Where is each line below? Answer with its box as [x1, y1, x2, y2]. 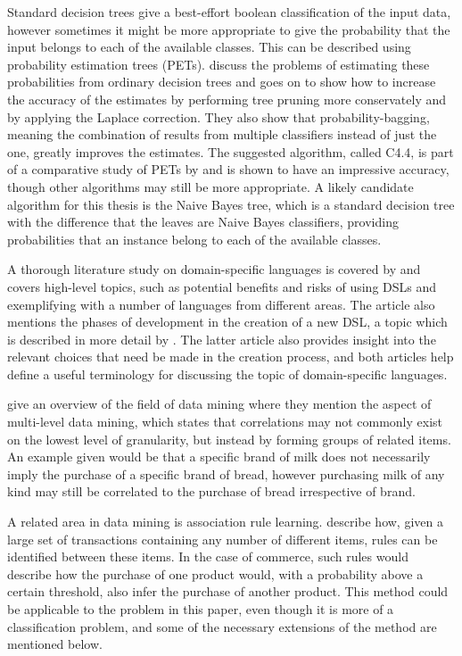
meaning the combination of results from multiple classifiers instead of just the [7, 125, 437, 144]
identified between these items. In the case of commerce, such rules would [7, 547, 408, 566]
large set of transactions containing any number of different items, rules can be [7, 529, 438, 548]
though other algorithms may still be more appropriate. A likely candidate [7, 177, 414, 195]
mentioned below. [7, 635, 103, 653]
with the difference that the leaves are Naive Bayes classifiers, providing [7, 212, 399, 231]
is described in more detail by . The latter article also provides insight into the [7, 329, 436, 348]
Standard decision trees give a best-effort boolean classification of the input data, [7, 3, 451, 21]
